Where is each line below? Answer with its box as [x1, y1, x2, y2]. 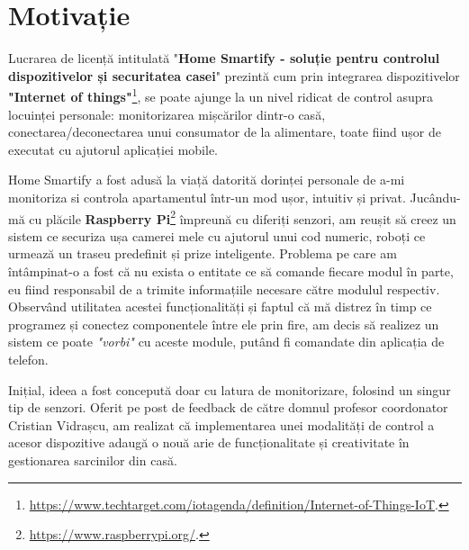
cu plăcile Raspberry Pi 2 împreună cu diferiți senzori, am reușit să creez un [29, 206, 456, 228]
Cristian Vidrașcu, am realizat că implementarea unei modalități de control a [8, 415, 435, 434]
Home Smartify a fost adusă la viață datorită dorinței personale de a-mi [8, 170, 405, 189]
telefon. [8, 349, 49, 368]
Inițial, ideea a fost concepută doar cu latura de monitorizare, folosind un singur [8, 380, 451, 399]
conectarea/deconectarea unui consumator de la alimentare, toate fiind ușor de [8, 122, 441, 141]
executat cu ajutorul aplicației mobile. [8, 140, 219, 158]
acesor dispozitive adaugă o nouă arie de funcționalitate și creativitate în [8, 433, 410, 452]
